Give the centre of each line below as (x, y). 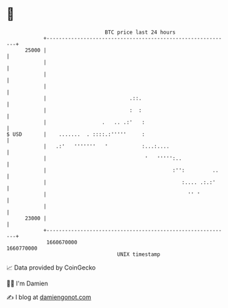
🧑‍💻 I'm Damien (27, 283)
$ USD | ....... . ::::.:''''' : (76, 134)
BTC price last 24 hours (140, 32)
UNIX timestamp (139, 254)
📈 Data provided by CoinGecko (51, 268)
